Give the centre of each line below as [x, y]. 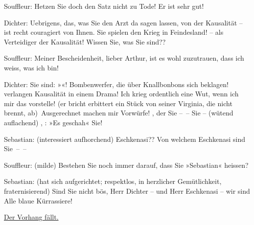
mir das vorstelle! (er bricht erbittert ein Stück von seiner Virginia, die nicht [118, 103]
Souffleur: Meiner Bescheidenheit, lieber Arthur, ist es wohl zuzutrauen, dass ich [124, 58]
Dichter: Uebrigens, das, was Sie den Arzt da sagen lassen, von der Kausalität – [123, 22]
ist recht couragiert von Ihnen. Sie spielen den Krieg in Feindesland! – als [114, 32]
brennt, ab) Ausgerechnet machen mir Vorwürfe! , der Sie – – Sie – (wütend [119, 113]
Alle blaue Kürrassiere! [38, 200]
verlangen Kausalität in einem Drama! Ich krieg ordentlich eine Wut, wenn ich [121, 94]
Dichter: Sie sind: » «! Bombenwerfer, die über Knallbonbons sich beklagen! [116, 84]
